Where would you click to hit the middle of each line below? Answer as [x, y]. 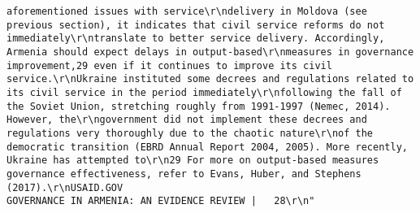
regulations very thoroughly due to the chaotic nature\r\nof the [190, 133]
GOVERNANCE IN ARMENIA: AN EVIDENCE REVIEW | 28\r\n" [161, 201]
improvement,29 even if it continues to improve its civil [169, 65]
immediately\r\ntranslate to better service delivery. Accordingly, [196, 39]
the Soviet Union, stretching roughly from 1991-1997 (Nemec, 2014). [199, 106]
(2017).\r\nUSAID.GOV [65, 187]
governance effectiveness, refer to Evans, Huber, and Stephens [184, 174]
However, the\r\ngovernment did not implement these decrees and [187, 120]
